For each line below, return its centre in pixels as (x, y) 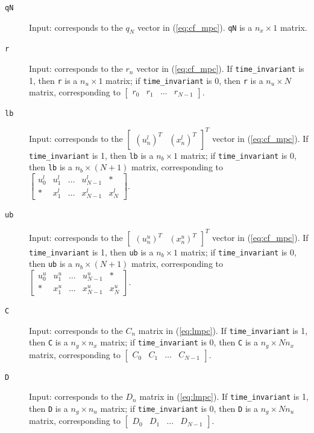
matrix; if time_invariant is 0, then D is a (179, 408)
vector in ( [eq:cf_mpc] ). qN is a (195, 27)
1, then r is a (53, 80)
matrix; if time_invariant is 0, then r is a (184, 80)
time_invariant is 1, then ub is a (91, 252)
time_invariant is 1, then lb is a (91, 155)
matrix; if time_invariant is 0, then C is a (179, 342)
